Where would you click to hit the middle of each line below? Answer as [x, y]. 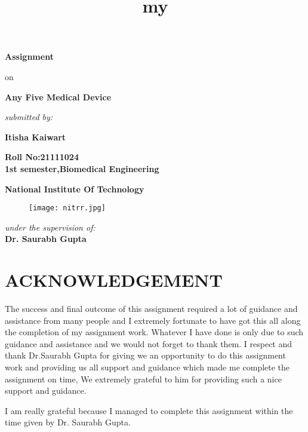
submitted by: [29, 117]
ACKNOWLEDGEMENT [114, 280]
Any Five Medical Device [58, 96]
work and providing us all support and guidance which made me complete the [147, 367]
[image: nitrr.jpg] [67, 208]
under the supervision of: [50, 227]
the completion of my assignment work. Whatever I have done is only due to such [154, 332]
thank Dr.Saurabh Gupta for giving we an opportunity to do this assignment [145, 355]
